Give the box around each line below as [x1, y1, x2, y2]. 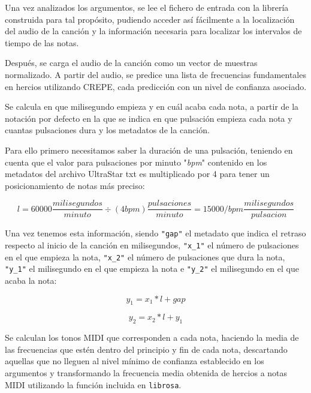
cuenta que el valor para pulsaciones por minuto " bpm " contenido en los [5, 155, 267, 168]
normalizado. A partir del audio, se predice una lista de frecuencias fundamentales [5, 68, 306, 80]
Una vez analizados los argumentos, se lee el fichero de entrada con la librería [5, 1, 289, 13]
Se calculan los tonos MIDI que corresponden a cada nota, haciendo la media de [5, 331, 299, 344]
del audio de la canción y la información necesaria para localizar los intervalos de [5, 25, 302, 37]
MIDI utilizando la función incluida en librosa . [5, 378, 182, 391]
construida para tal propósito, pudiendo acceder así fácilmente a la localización [5, 13, 295, 25]
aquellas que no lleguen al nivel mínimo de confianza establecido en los [5, 355, 264, 367]
